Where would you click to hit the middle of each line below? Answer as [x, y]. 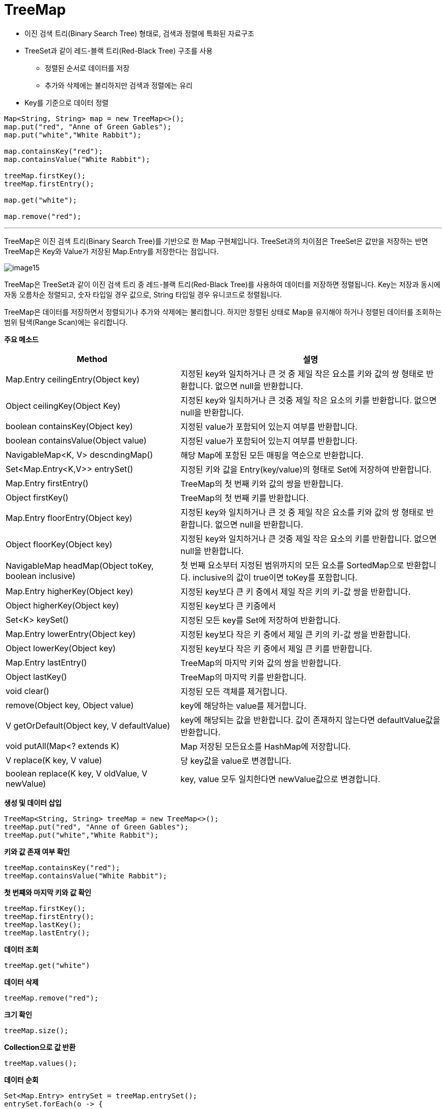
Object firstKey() [37, 497]
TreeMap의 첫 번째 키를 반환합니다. [245, 498]
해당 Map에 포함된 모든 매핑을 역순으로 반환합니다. [272, 455]
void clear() [27, 691]
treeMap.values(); [41, 1063]
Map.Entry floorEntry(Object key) [69, 518]
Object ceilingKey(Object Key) [63, 406]
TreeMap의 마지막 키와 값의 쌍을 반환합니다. [261, 663]
